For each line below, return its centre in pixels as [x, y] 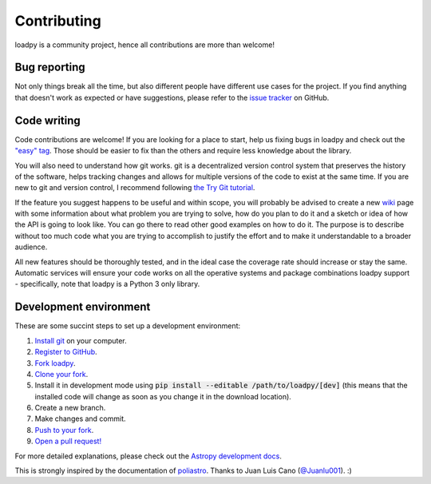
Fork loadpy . [55, 363]
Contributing [58, 21]
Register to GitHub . [66, 352]
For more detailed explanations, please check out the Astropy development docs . [148, 456]
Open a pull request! [68, 441]
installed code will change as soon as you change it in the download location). [163, 396]
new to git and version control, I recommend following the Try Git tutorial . [135, 188]
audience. [31, 247]
